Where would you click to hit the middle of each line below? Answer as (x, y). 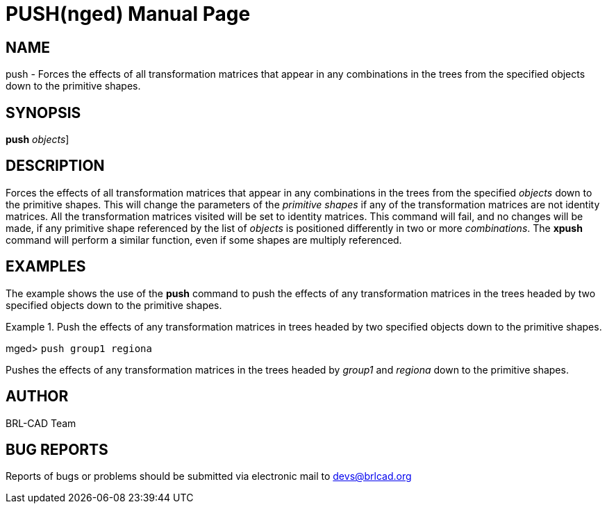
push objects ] (38, 140)
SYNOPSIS (43, 112)
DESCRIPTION (55, 166)
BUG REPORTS (57, 449)
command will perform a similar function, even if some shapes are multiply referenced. (204, 240)
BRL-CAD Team (41, 423)
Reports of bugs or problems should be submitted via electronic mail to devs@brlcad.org (209, 476)
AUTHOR (37, 397)
